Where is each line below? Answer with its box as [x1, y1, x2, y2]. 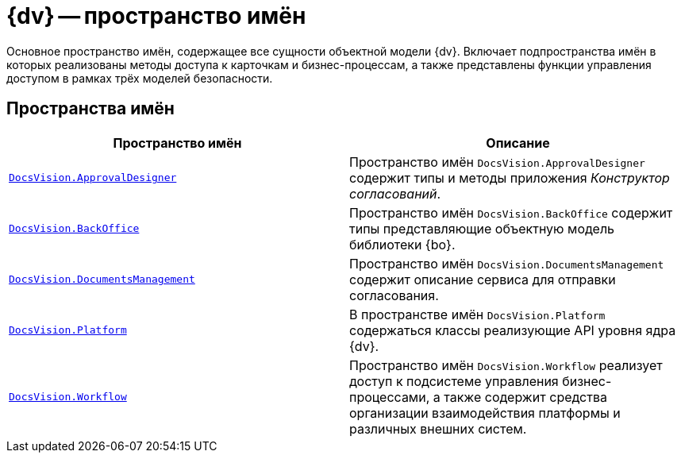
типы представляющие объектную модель [349, 220, 615, 237]
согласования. [349, 287, 439, 303]
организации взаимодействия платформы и [349, 404, 621, 421]
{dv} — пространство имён [6, 2, 306, 29]
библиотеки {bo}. [349, 236, 456, 253]
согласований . [349, 185, 441, 202]
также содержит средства [444, 388, 607, 405]
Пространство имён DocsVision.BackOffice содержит [349, 204, 673, 221]
